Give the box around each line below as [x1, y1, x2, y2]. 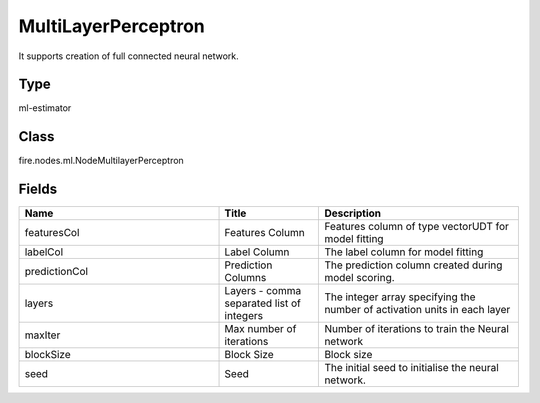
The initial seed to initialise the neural [324, 361, 499, 375]
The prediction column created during [324, 258, 503, 272]
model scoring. [324, 271, 395, 285]
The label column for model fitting [324, 245, 484, 259]
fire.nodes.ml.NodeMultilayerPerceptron [18, 155, 184, 167]
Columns [224, 271, 267, 285]
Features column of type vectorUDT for [324, 220, 510, 234]
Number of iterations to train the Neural [324, 322, 510, 336]
